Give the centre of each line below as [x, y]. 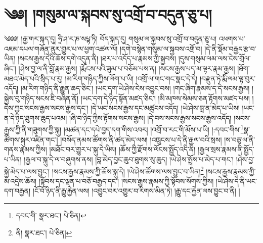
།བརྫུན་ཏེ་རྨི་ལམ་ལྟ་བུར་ [227, 78]
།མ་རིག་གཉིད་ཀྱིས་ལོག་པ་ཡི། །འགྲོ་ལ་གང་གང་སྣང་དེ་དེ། [131, 78]
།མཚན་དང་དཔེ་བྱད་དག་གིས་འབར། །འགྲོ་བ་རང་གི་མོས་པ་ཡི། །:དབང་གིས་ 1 [154, 129]
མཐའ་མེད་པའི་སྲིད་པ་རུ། [33, 78]
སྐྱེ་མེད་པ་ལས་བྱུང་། [27, 171]
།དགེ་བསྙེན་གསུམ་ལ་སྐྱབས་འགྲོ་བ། [161, 48]
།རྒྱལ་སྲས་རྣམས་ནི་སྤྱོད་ [226, 149]
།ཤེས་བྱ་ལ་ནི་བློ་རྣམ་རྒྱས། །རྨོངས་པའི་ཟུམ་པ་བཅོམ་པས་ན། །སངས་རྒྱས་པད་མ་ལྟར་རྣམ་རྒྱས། [127, 68]
